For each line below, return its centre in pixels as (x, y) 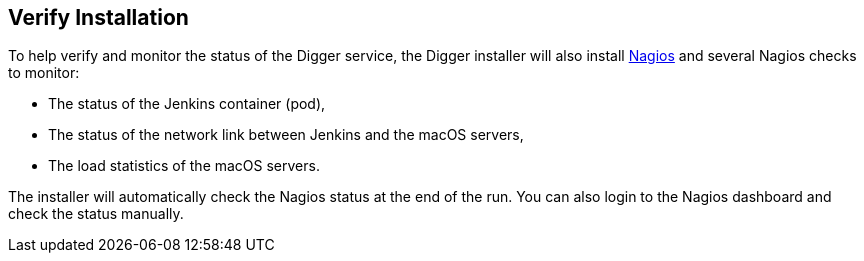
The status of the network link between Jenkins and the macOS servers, (286, 135)
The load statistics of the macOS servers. (184, 166)
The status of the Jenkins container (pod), (187, 104)
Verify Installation (98, 17)
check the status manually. (96, 214)
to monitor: (44, 73)
